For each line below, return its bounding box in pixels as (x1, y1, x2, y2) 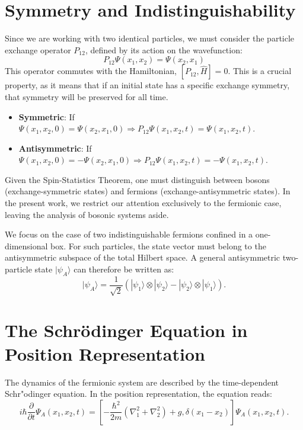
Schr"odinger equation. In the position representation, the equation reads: (5, 387, 272, 400)
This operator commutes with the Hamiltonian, (5, 65, 177, 77)
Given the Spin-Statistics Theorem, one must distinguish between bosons (5, 173, 270, 185)
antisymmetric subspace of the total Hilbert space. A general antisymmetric (5, 251, 280, 264)
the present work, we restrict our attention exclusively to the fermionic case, (5, 197, 282, 209)
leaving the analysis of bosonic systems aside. (5, 208, 169, 220)
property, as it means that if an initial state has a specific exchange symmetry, (5, 79, 290, 91)
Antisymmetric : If (18, 142, 92, 154)
